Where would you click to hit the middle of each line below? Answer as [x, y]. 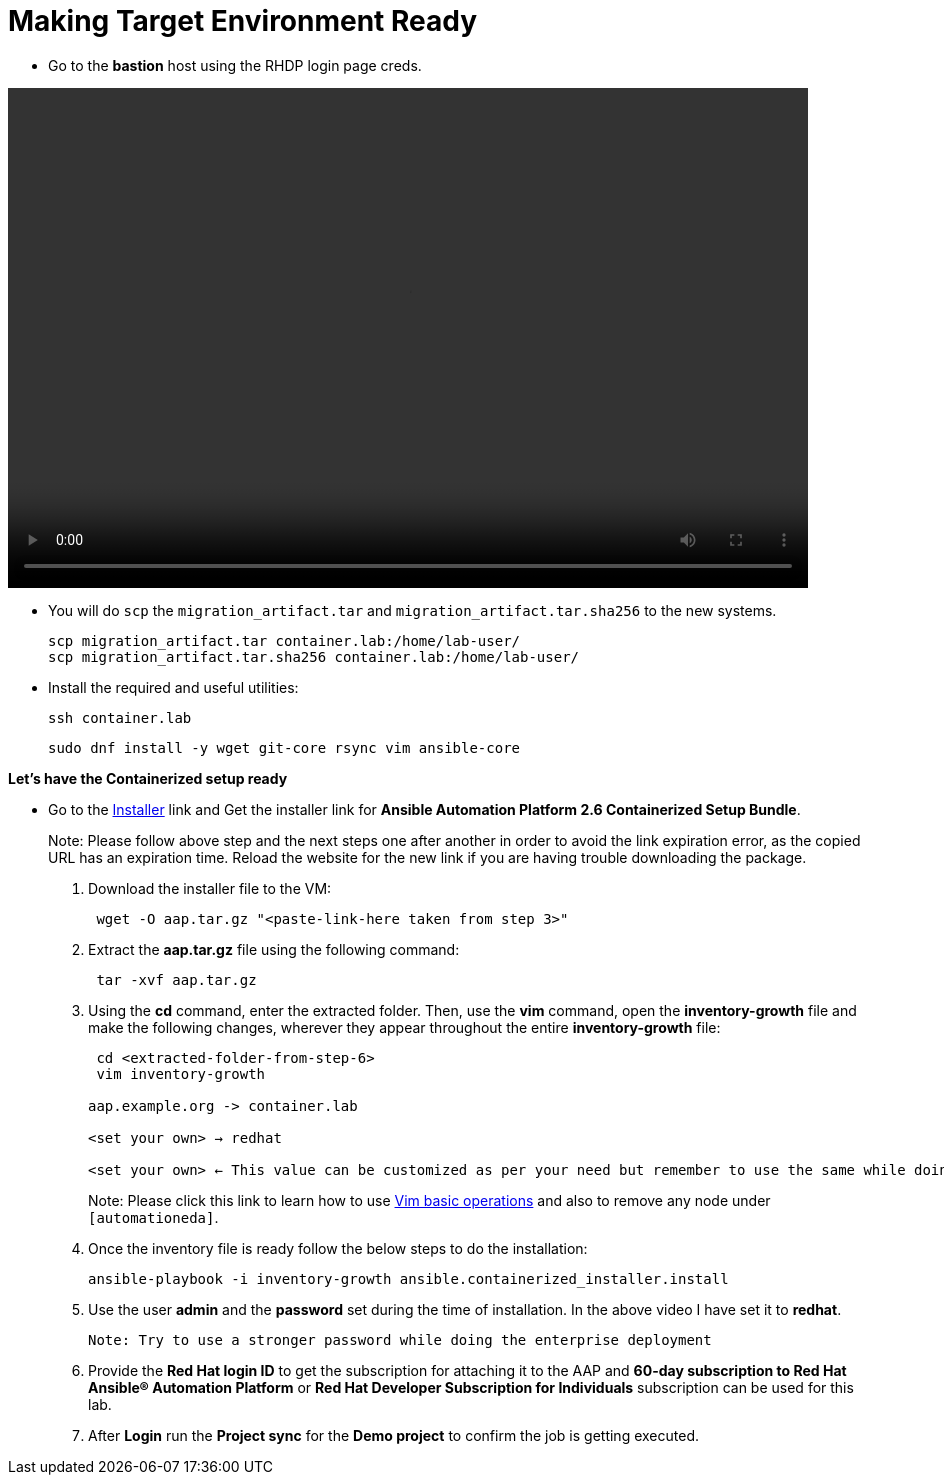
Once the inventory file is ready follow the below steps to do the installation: [338, 1248]
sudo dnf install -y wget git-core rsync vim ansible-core [284, 747]
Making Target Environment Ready [243, 21]
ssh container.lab [120, 717]
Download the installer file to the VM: [210, 888]
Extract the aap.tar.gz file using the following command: [274, 949]
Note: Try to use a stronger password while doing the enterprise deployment [400, 1339]
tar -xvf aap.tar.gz [176, 979]
